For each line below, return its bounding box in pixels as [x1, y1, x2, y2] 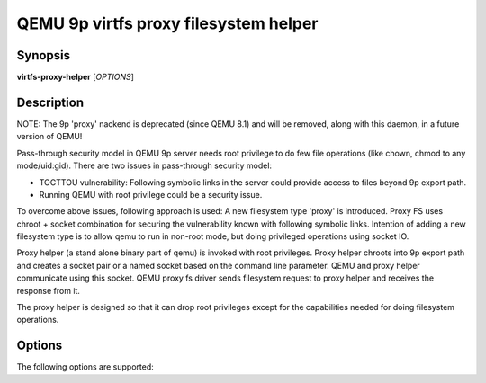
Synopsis [16, 48, 71, 63]
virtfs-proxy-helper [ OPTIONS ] [16, 72, 135, 83]
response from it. [16, 285, 81, 296]
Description [16, 94, 85, 110]
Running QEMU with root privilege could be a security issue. [39, 189, 263, 200]
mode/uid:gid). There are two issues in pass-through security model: [16, 160, 273, 171]
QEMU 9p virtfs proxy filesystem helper [16, 13, 319, 33]
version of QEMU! [16, 131, 83, 142]
